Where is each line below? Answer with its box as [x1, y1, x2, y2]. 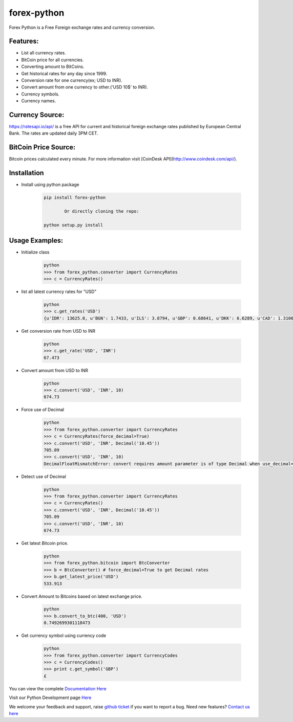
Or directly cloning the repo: [64, 208, 139, 214]
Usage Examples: [9, 236, 63, 245]
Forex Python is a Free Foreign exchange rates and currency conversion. [9, 24, 155, 30]
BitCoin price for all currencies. [21, 57, 84, 63]
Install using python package [21, 181, 80, 188]
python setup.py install [43, 222, 104, 227]
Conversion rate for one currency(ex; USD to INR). [21, 77, 123, 83]
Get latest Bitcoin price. [21, 540, 68, 546]
